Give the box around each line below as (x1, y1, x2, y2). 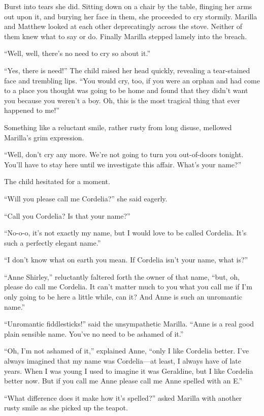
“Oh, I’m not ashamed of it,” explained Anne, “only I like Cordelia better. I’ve (4, 345, 249, 356)
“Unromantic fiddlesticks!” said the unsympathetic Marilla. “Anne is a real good (4, 318, 254, 329)
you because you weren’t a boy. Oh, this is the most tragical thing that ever (4, 95, 240, 105)
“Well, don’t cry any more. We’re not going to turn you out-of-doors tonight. (4, 149, 244, 160)
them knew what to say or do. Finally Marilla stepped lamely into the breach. (4, 31, 247, 41)
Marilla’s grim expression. (4, 132, 84, 142)
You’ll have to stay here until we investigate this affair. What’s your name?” (4, 159, 242, 169)
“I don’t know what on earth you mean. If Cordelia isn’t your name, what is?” (4, 254, 248, 265)
